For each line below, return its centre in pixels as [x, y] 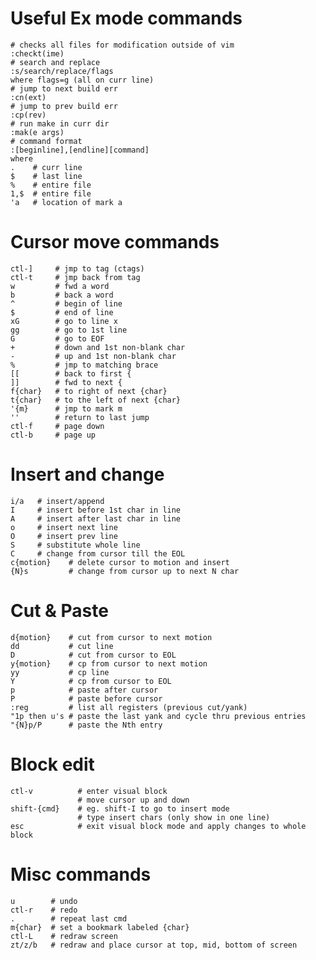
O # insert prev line [64, 536]
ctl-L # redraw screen [64, 936]
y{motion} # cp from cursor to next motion [109, 663]
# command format [46, 141]
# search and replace [55, 62]
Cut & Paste [59, 611]
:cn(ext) [28, 97]
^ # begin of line [66, 303]
